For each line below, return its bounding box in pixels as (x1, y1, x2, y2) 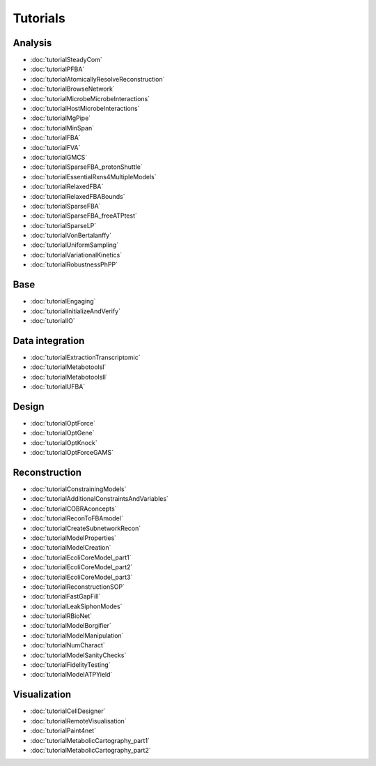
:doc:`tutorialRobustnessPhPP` (30, 260, 118, 269)
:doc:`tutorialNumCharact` (30, 641, 105, 649)
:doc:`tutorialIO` (30, 316, 76, 324)
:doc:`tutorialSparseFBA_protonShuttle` (30, 163, 143, 171)
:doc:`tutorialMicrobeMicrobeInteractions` (30, 94, 150, 103)
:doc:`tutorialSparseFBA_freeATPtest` (30, 211, 137, 220)
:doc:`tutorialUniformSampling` (30, 241, 119, 249)
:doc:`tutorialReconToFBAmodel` (30, 514, 123, 523)
